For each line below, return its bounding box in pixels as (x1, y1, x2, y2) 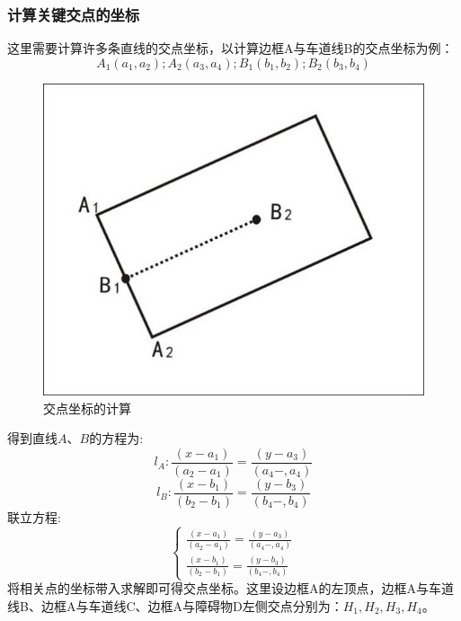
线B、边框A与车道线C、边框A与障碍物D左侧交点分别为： (7, 596, 343, 615)
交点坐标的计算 (43, 398, 131, 417)
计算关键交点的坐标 (7, 3, 140, 25)
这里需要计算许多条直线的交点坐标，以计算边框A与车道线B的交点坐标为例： (7, 39, 454, 58)
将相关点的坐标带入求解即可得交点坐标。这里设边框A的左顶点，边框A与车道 (7, 579, 454, 598)
